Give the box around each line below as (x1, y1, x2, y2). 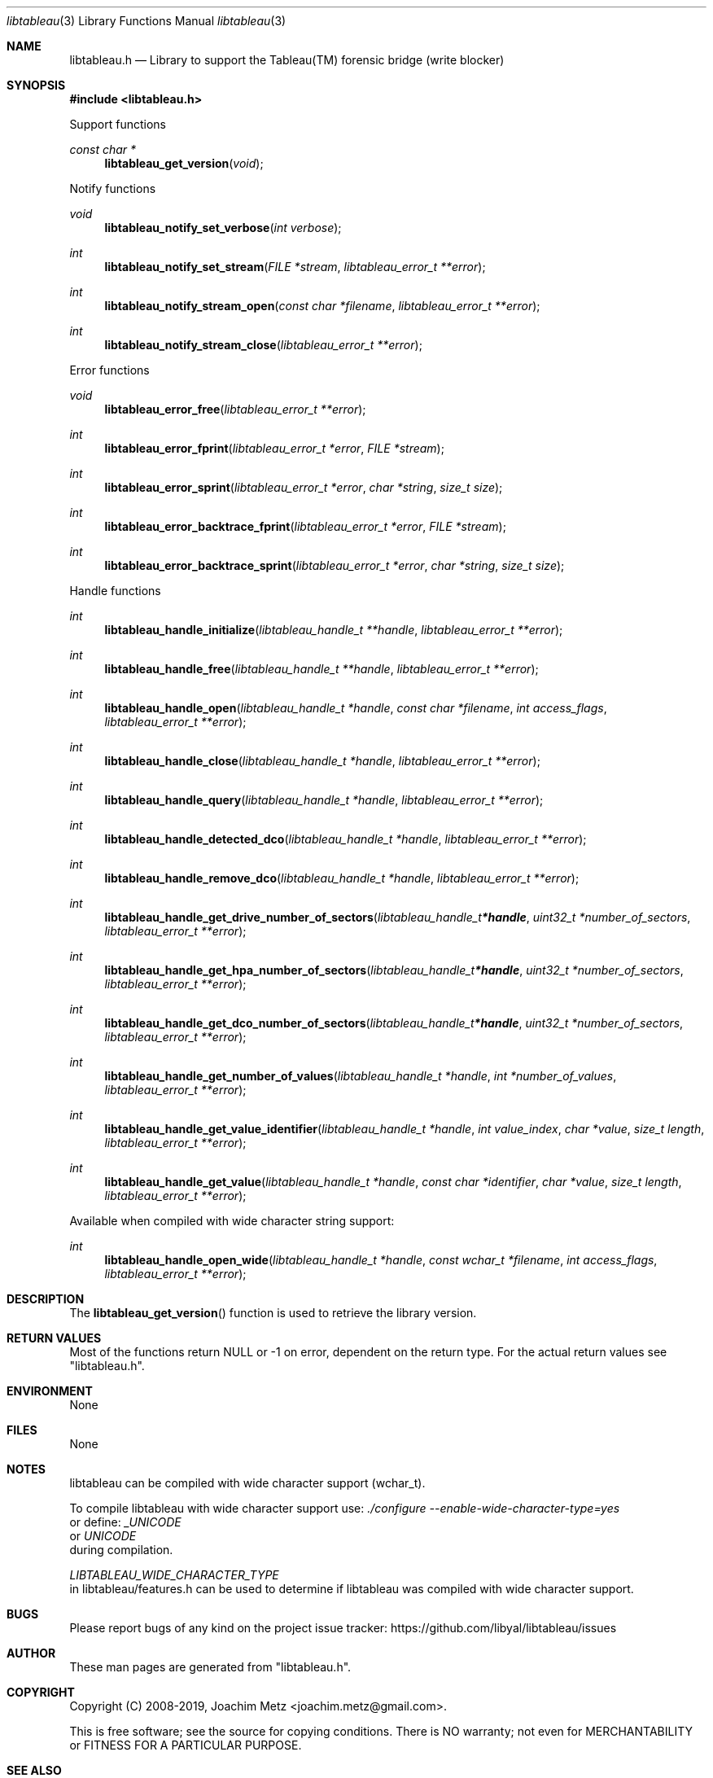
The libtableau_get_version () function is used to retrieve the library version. (69, 1306, 477, 1320)
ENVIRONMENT (7, 1384, 93, 1398)
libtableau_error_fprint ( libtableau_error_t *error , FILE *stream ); (104, 441, 444, 455)
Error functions (69, 363, 150, 377)
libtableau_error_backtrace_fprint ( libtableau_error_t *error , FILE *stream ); (104, 519, 506, 533)
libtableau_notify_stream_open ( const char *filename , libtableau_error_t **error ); (104, 299, 540, 313)
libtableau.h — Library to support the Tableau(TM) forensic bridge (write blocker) (69, 53, 505, 67)
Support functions (69, 117, 166, 131)
